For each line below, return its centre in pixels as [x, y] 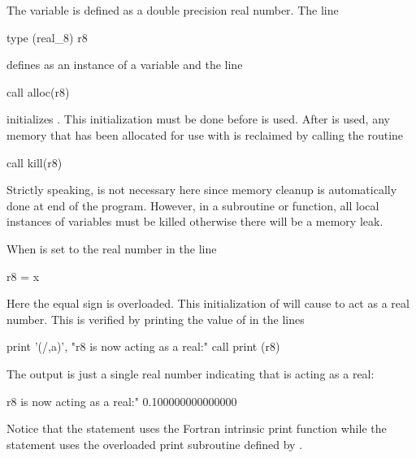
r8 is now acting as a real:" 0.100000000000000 [122, 401]
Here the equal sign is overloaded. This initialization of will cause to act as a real [208, 303]
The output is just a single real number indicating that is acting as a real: [191, 373]
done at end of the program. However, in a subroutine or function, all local [193, 205]
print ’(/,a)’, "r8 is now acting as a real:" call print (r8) [143, 346]
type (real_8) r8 [47, 37]
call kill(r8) [35, 162]
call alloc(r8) [38, 91]
